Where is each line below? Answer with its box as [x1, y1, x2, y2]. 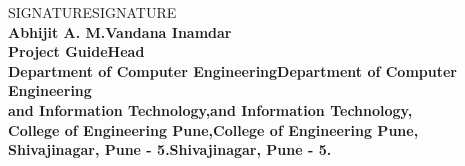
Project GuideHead [8, 41, 145, 62]
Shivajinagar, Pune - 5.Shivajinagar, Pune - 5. [8, 139, 332, 160]
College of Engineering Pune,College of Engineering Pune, [8, 119, 419, 140]
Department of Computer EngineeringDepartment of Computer [8, 60, 457, 81]
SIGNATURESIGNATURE [8, 2, 177, 22]
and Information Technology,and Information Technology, [8, 99, 413, 120]
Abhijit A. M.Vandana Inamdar [8, 21, 232, 42]
